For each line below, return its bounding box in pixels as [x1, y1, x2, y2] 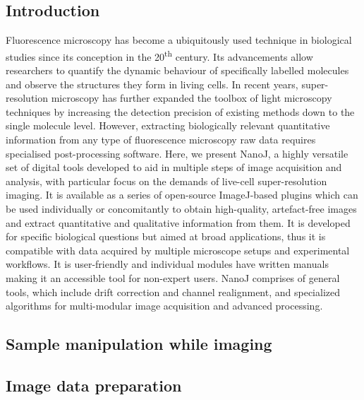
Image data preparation [6, 374, 182, 396]
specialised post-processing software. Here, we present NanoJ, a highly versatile [6, 146, 348, 160]
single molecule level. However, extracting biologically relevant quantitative [6, 118, 330, 133]
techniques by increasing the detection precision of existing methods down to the [6, 104, 355, 119]
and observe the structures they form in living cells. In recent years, [6, 76, 298, 91]
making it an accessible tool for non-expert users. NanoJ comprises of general [6, 270, 340, 285]
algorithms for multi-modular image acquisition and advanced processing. [6, 298, 323, 313]
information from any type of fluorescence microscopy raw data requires [6, 132, 316, 147]
